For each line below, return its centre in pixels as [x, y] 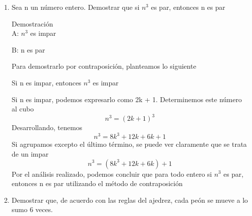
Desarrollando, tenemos [47, 127]
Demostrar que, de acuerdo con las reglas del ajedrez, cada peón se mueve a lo [130, 200]
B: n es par [28, 49]
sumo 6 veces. [32, 209]
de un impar [30, 153]
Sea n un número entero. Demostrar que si [76, 7]
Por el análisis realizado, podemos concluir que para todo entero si [112, 174]
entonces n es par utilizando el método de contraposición [97, 183]
